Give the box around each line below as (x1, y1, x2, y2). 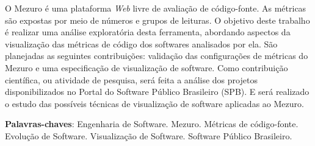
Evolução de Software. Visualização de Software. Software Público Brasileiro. (5, 129, 292, 142)
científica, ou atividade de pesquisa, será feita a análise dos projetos (5, 73, 258, 86)
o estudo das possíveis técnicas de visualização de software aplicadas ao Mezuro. (5, 97, 304, 109)
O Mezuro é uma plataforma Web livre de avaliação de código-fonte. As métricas (5, 2, 306, 14)
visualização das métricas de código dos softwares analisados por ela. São (5, 37, 278, 50)
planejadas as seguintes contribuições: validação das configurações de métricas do (5, 49, 308, 62)
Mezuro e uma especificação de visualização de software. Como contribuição (5, 61, 288, 74)
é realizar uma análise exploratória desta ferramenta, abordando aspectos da (5, 26, 291, 38)
